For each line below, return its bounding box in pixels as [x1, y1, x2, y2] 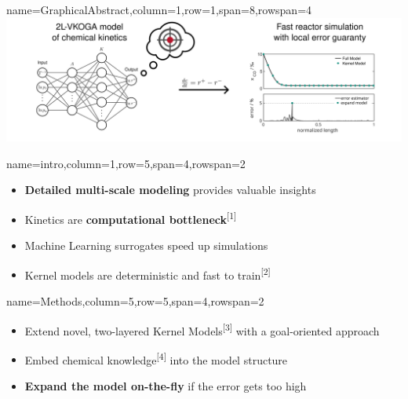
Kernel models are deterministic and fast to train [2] [24, 264, 271, 283]
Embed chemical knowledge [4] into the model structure [24, 349, 288, 368]
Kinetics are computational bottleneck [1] [24, 208, 237, 227]
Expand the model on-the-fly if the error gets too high [24, 378, 307, 394]
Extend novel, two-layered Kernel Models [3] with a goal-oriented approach [24, 320, 380, 339]
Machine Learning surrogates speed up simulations [24, 237, 268, 254]
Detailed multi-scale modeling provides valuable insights [24, 181, 316, 198]
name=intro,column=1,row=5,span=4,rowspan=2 [6, 155, 246, 171]
